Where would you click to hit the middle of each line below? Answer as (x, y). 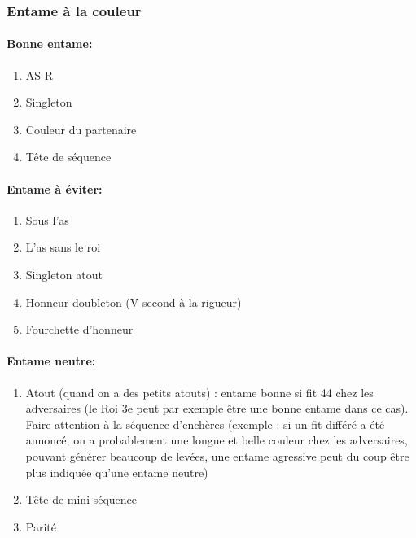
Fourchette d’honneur (79, 329)
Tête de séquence (68, 157)
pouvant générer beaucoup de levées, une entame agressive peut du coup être (217, 455)
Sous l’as (47, 219)
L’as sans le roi (63, 247)
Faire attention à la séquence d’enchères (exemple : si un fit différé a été (205, 424)
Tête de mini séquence (81, 499)
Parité (41, 526)
